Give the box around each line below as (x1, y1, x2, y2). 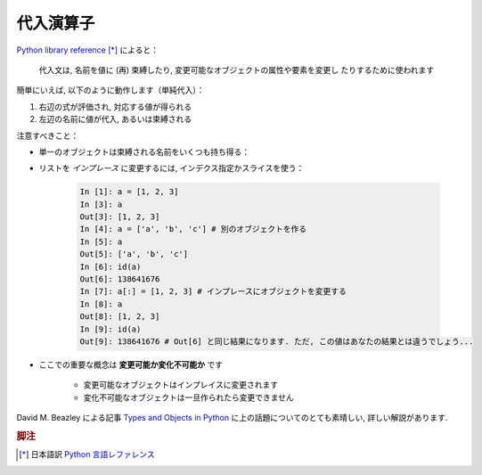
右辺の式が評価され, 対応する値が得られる (38, 101, 192, 111)
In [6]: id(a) (79, 261, 142, 272)
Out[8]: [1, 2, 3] (79, 312, 160, 322)
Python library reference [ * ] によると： (16, 45, 159, 55)
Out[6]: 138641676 (79, 274, 160, 284)
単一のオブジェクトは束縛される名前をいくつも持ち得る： (38, 146, 249, 157)
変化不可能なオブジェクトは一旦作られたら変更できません (83, 392, 294, 403)
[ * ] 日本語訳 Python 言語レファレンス (19, 449, 155, 460)
